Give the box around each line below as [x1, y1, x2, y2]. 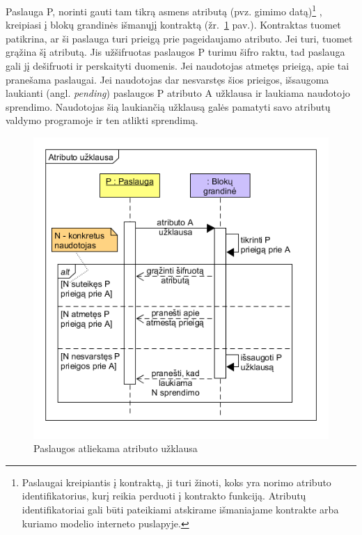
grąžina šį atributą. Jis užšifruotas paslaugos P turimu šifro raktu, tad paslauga [6, 45, 345, 59]
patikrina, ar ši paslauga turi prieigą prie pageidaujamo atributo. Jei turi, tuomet [6, 31, 353, 45]
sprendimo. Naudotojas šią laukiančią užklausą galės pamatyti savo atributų [6, 99, 331, 114]
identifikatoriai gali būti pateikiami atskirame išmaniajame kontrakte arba [22, 502, 339, 517]
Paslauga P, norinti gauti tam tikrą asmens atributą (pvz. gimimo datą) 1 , [6, 2, 322, 18]
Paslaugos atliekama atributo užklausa [33, 441, 198, 456]
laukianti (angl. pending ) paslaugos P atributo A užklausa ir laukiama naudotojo [6, 86, 350, 100]
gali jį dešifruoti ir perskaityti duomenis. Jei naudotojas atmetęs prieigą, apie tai [6, 59, 349, 73]
